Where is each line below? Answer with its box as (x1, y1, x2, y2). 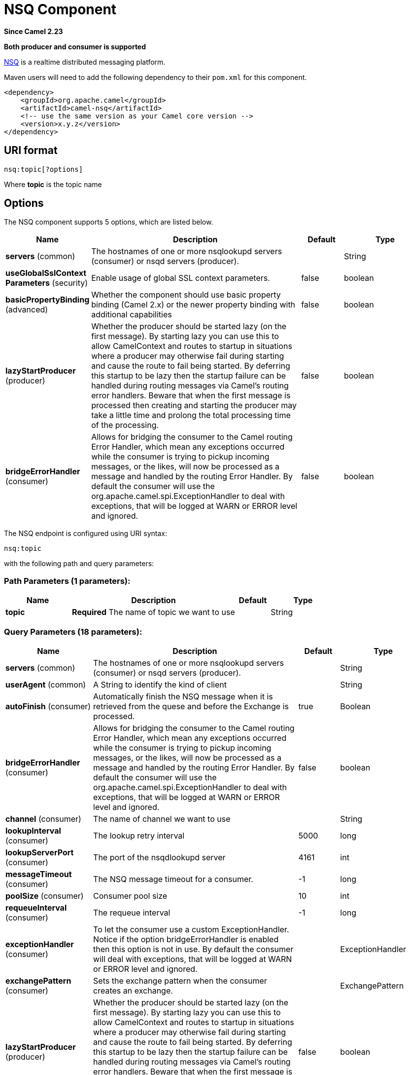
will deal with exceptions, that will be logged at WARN (93, 954, 292, 964)
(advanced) (5, 305, 48, 315)
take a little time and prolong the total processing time (91, 410, 291, 421)
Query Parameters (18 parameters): (4, 626, 142, 637)
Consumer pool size (93, 890, 168, 901)
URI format (4, 144, 58, 157)
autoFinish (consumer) (5, 701, 91, 711)
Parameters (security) (5, 278, 88, 288)
